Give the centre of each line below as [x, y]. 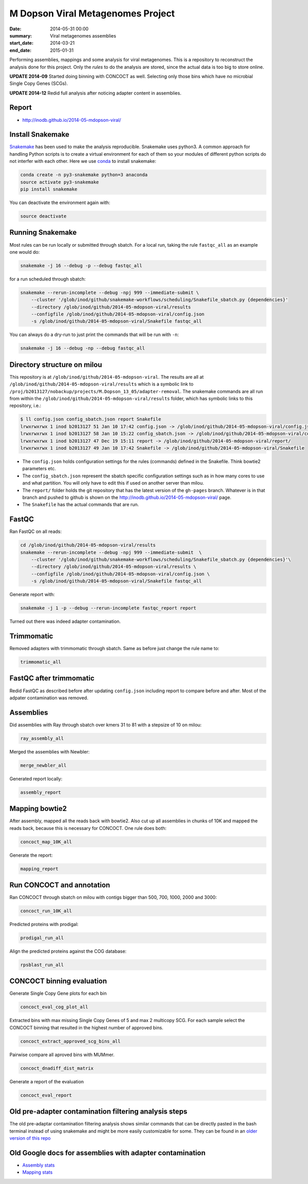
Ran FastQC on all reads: [36, 531]
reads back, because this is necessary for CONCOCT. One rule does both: [88, 828]
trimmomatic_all [41, 662]
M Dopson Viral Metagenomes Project [92, 13]
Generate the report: [31, 855]
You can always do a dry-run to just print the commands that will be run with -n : [94, 335]
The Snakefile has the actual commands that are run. [81, 505]
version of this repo [30, 1138]
